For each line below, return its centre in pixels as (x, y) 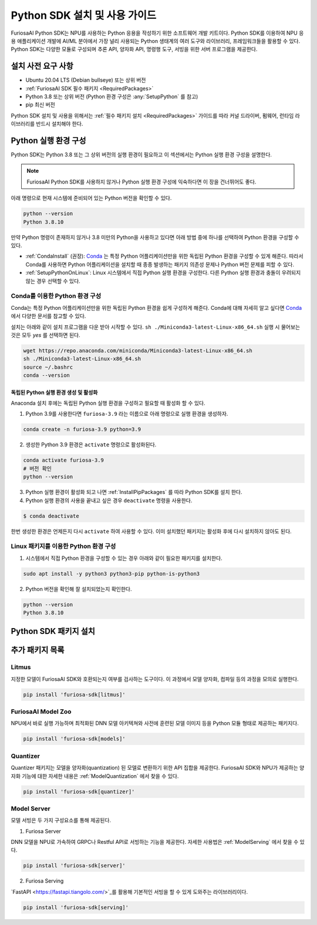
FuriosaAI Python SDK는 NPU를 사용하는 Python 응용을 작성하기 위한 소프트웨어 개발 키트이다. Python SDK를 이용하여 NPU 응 (157, 33)
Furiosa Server (43, 831)
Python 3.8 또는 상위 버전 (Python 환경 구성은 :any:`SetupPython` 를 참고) (112, 96)
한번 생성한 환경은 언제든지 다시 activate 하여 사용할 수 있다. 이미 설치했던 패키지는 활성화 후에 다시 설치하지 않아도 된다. (151, 531)
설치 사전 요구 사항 (42, 66)
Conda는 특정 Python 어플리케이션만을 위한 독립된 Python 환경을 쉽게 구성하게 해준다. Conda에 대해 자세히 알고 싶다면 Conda (156, 308)
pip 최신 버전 (40, 105)
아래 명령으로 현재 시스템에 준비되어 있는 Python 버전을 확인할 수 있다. (91, 198)
